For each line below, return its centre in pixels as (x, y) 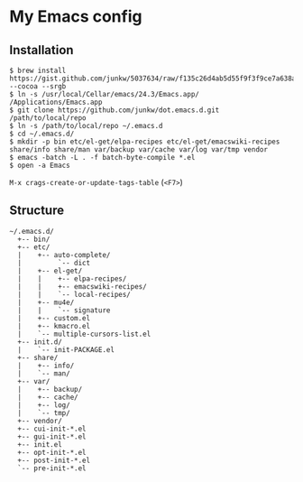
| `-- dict (54, 263)
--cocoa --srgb (38, 87)
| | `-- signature (64, 310)
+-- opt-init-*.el (52, 452)
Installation (41, 50)
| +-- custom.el (54, 318)
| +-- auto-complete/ (64, 255)
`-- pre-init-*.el (52, 468)
